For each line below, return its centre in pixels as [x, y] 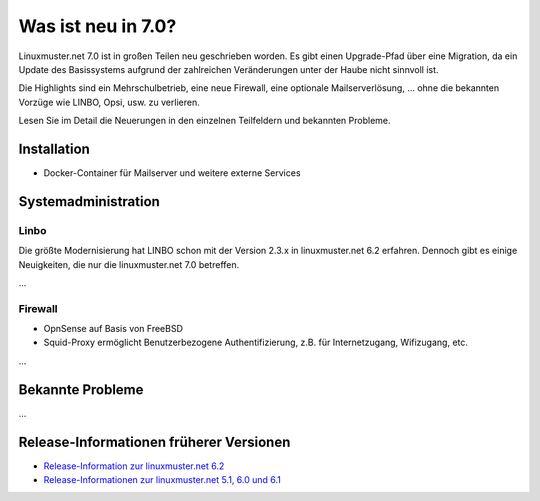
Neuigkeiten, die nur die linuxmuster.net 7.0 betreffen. [129, 264]
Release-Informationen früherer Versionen [154, 441]
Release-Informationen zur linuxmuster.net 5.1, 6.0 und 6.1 [162, 480]
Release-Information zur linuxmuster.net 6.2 [134, 466]
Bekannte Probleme [81, 389]
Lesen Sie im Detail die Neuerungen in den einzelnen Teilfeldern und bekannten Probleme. [204, 121]
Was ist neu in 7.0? [97, 26]
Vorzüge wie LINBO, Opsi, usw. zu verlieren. [109, 102]
